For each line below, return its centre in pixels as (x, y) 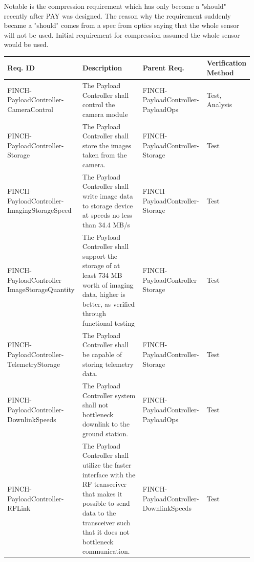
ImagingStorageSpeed (40, 210)
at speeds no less (107, 215)
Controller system (109, 395)
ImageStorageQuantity (41, 289)
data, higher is (104, 294)
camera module (105, 114)
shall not (95, 405)
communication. (106, 551)
